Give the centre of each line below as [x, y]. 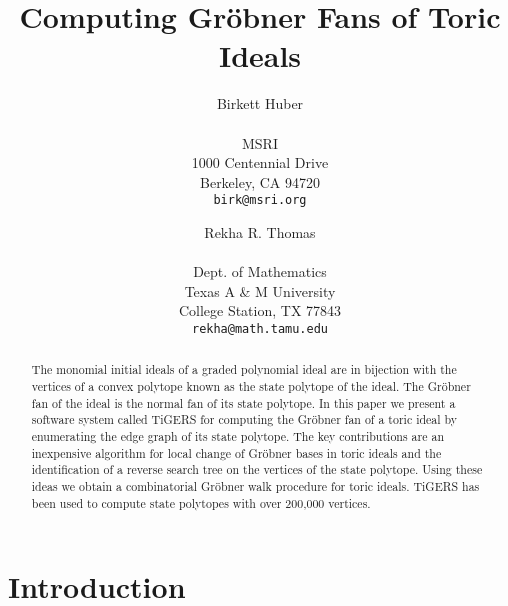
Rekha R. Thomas [260, 231]
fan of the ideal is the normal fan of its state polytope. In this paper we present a [243, 402]
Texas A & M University [260, 290]
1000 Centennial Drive [260, 162]
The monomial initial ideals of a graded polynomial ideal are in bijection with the [244, 369]
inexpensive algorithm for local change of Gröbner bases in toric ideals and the [236, 452]
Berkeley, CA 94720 [260, 181]
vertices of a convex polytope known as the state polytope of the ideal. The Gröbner [251, 386]
